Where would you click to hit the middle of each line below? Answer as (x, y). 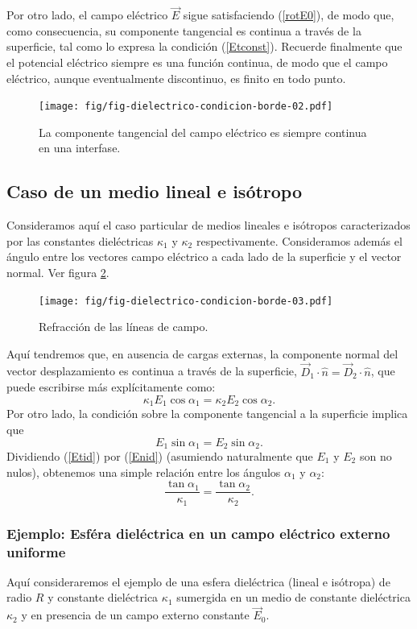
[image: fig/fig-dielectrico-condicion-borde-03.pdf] (186, 301)
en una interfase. (80, 148)
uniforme (36, 551)
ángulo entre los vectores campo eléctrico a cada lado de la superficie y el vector (204, 257)
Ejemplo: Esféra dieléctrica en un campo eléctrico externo (198, 533)
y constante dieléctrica (103, 597)
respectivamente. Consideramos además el (299, 240)
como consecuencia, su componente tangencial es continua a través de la (184, 30)
